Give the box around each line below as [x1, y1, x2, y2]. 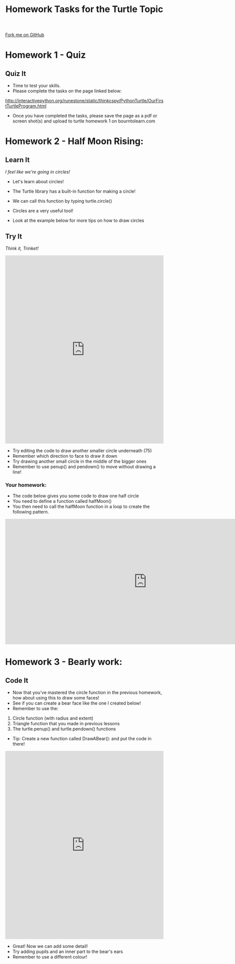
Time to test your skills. [12, 83, 61, 89]
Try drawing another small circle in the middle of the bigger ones [12, 458, 147, 464]
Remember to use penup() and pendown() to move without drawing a [12, 464, 156, 470]
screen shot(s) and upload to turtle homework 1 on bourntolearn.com [12, 118, 156, 124]
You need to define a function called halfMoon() [12, 498, 112, 504]
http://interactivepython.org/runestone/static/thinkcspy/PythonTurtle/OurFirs [5, 98, 164, 104]
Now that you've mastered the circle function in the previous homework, [12, 690, 162, 696]
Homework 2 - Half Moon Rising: [5, 135, 144, 147]
